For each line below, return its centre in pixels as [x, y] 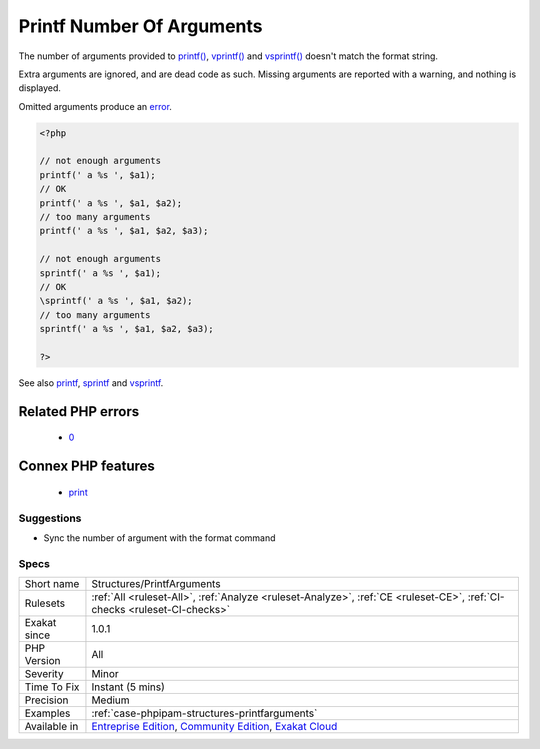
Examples [47, 713]
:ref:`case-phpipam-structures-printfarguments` [204, 713]
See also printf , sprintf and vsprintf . [91, 382]
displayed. [40, 88]
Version [42, 661]
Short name [52, 584]
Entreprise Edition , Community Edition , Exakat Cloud [214, 727]
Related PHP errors [79, 411]
